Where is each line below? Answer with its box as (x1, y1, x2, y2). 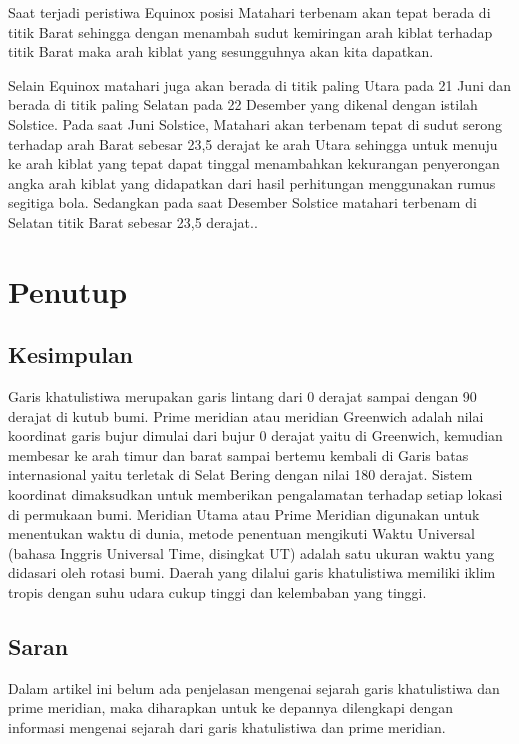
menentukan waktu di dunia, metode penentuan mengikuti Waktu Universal (8, 523, 475, 544)
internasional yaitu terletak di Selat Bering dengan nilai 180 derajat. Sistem (8, 464, 473, 485)
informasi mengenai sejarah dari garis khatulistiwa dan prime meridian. (8, 717, 446, 738)
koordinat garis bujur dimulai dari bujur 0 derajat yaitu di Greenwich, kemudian (8, 425, 503, 446)
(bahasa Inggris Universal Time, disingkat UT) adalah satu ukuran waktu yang (8, 542, 495, 563)
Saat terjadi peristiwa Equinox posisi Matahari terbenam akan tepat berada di (8, 2, 491, 22)
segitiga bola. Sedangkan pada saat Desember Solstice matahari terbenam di (8, 192, 477, 213)
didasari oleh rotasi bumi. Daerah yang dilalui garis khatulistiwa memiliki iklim (8, 562, 496, 583)
